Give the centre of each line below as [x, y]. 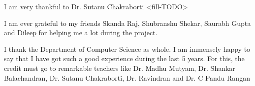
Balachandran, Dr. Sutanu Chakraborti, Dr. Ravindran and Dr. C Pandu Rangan [127, 77]
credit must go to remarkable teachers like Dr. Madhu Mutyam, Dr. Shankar [120, 68]
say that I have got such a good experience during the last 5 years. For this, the [124, 58]
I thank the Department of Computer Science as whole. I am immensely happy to [127, 49]
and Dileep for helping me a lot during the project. [81, 32]
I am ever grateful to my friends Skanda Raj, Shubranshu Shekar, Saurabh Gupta [127, 23]
